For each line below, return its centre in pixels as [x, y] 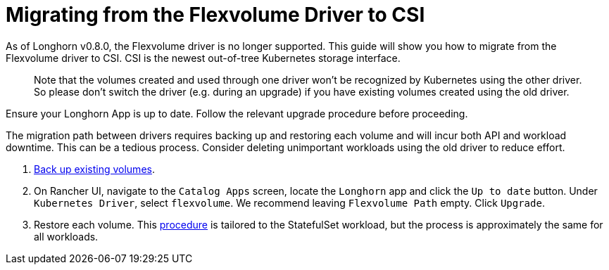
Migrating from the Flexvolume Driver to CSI [215, 15]
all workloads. [66, 236]
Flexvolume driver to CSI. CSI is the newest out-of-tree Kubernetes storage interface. [203, 58]
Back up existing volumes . [94, 169]
